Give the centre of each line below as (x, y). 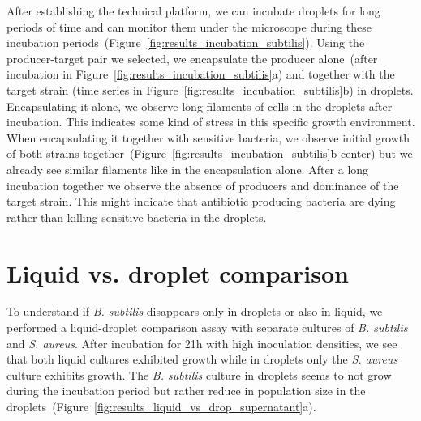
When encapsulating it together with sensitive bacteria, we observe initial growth (208, 137)
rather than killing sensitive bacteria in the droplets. (137, 217)
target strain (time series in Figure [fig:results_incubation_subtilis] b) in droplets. (210, 89)
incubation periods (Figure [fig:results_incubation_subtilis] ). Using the (186, 43)
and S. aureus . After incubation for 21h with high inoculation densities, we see (202, 343)
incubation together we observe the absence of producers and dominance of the (203, 185)
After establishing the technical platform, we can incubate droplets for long (193, 11)
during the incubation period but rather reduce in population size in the (186, 391)
